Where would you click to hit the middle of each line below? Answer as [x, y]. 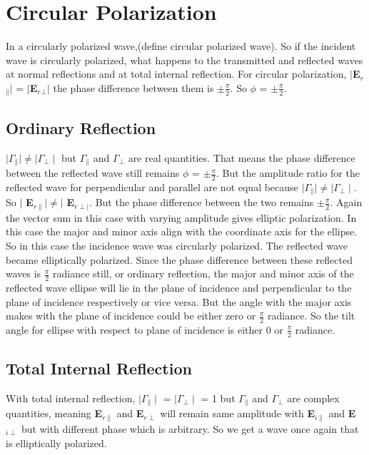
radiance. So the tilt [312, 316]
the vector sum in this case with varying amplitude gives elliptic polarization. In [181, 217]
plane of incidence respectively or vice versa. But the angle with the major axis [179, 301]
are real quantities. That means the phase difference [242, 157]
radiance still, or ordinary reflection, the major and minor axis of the [203, 273]
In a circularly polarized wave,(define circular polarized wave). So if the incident [181, 46]
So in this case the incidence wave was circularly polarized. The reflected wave [177, 245]
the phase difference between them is [133, 87]
